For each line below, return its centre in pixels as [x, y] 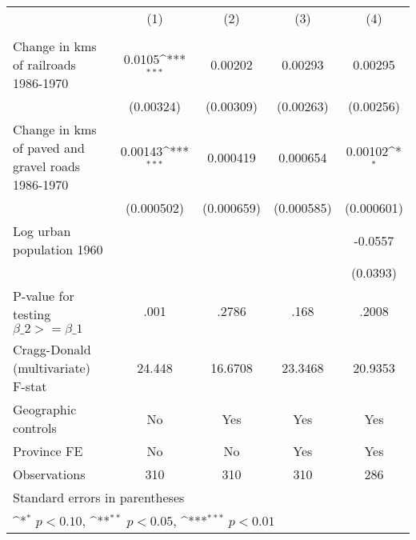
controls [35, 428]
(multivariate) [52, 368]
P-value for [44, 296]
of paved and [49, 148]
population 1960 [58, 249]
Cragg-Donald [52, 349]
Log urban [42, 231]
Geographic [45, 409]
